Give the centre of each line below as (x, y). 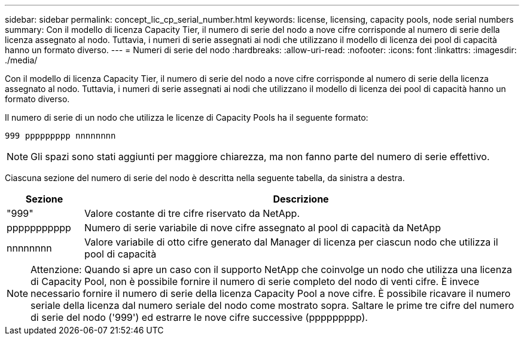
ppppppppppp (39, 228)
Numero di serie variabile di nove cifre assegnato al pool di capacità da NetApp (263, 228)
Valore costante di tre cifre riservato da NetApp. (192, 213)
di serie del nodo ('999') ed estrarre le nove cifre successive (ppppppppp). (199, 317)
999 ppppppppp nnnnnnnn (60, 136)
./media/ (21, 60)
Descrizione (301, 199)
